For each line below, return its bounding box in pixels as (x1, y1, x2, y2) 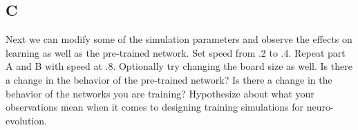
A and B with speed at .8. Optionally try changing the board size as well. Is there (6, 59, 352, 73)
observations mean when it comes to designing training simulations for (6, 100, 304, 114)
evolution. (6, 113, 47, 127)
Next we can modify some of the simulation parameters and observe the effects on (6, 32, 352, 46)
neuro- (306, 100, 334, 114)
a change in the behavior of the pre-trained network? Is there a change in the (6, 72, 332, 86)
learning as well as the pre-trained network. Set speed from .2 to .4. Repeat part (6, 45, 346, 59)
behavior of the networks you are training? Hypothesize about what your (6, 86, 314, 100)
